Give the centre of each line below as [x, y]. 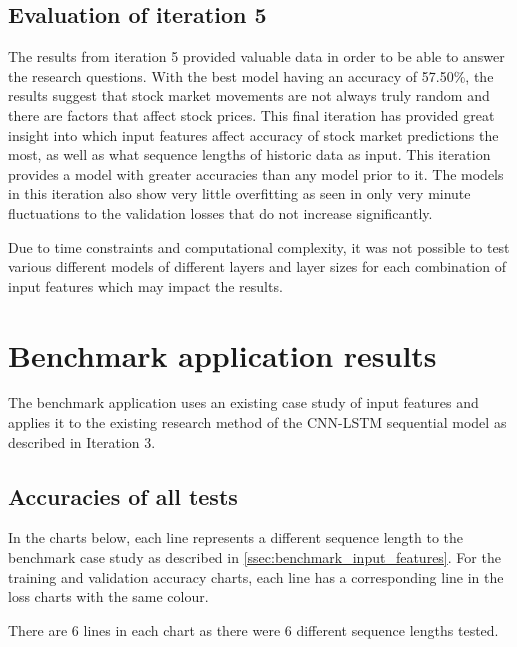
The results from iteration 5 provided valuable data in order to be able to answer [256, 56]
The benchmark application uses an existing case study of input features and [243, 402]
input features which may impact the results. [145, 285]
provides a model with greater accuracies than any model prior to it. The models [256, 173]
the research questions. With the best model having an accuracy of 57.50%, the [251, 75]
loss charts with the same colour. [108, 596]
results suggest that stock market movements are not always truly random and [249, 95]
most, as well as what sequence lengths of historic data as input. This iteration [249, 154]
